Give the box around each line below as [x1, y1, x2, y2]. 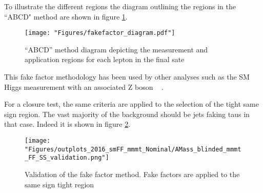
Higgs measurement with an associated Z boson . [4, 81, 164, 92]
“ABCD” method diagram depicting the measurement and [25, 44, 208, 54]
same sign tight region [25, 179, 94, 189]
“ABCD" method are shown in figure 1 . [4, 11, 128, 22]
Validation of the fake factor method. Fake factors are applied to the [25, 168, 240, 179]
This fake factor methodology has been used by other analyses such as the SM [4, 71, 250, 82]
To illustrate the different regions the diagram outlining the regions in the [4, 1, 236, 11]
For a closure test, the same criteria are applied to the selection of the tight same [4, 99, 259, 109]
